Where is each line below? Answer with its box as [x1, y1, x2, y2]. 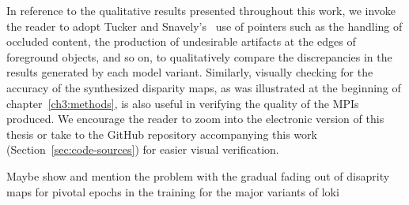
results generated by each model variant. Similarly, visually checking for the [6, 64, 373, 80]
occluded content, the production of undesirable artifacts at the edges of [6, 33, 356, 50]
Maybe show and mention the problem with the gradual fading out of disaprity [6, 167, 390, 184]
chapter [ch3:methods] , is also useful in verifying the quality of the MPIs [6, 95, 359, 111]
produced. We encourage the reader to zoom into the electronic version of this [6, 110, 384, 127]
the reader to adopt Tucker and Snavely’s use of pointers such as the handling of [6, 17, 403, 34]
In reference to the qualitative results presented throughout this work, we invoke [6, 2, 396, 18]
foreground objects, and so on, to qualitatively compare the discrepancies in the [6, 48, 392, 65]
